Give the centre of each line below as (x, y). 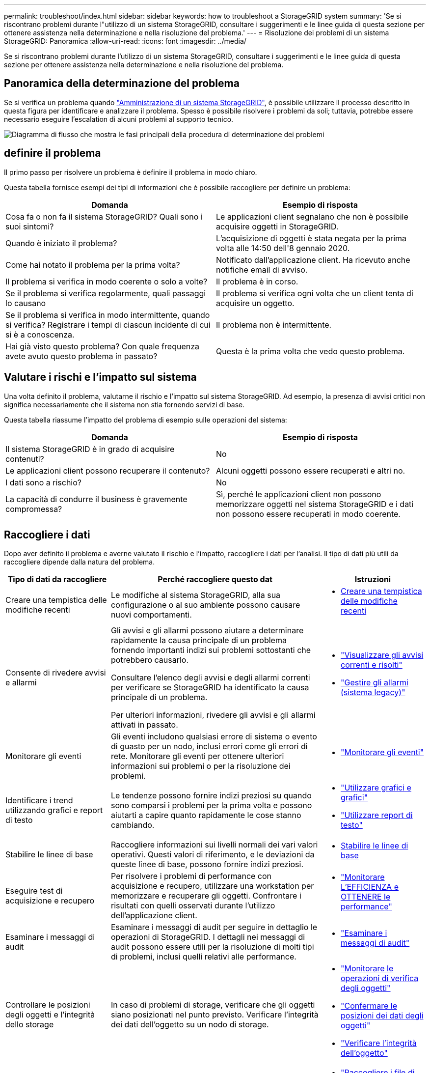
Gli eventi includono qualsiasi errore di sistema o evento (214, 737)
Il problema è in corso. (257, 281)
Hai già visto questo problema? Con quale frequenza (102, 346)
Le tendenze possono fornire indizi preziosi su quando (211, 796)
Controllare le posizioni (48, 1005)
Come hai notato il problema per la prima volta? (93, 265)
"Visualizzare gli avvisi (382, 655)
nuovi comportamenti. (151, 615)
